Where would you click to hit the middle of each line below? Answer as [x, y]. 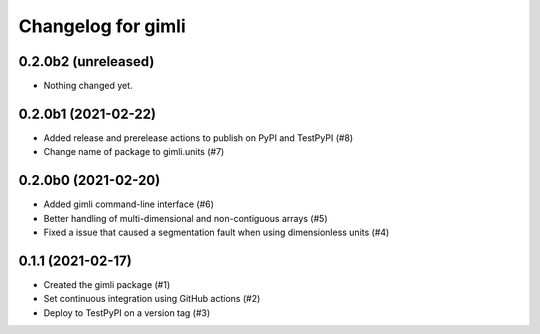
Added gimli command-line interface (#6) [129, 204]
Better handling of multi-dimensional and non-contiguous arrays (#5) [186, 218]
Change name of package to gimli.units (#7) [134, 152]
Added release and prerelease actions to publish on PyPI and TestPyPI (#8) [198, 137]
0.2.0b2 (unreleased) [86, 61]
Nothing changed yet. [88, 86]
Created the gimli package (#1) [107, 284]
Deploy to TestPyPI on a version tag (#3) [127, 312]
